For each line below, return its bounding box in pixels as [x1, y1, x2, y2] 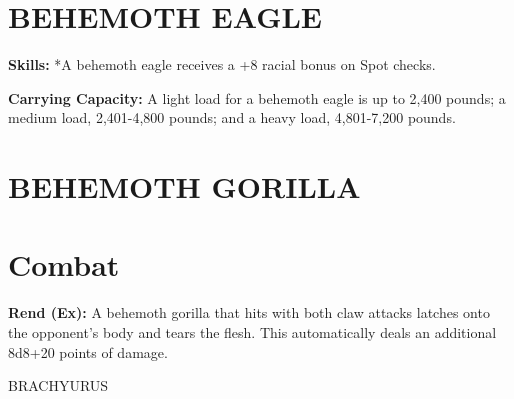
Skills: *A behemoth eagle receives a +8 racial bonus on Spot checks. [8, 54, 436, 75]
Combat [8, 244, 120, 285]
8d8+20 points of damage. [8, 341, 168, 362]
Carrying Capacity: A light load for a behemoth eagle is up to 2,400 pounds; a [8, 87, 506, 108]
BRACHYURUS [8, 375, 109, 396]
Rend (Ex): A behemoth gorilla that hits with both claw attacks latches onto [8, 302, 490, 323]
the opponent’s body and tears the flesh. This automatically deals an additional [8, 322, 497, 342]
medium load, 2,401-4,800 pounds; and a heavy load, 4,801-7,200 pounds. [8, 107, 456, 128]
